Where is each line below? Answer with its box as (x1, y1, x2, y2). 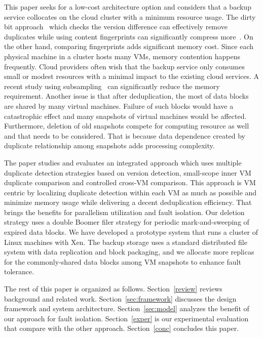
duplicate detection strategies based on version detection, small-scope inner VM (4, 167, 251, 178)
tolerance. (4, 266, 34, 277)
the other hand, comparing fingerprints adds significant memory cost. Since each (4, 41, 254, 52)
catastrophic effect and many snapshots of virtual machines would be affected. (4, 110, 247, 121)
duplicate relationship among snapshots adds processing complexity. (4, 140, 215, 151)
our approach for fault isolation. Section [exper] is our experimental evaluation (4, 313, 249, 323)
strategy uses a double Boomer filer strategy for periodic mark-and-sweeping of (4, 217, 249, 227)
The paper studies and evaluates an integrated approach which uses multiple (4, 157, 242, 167)
